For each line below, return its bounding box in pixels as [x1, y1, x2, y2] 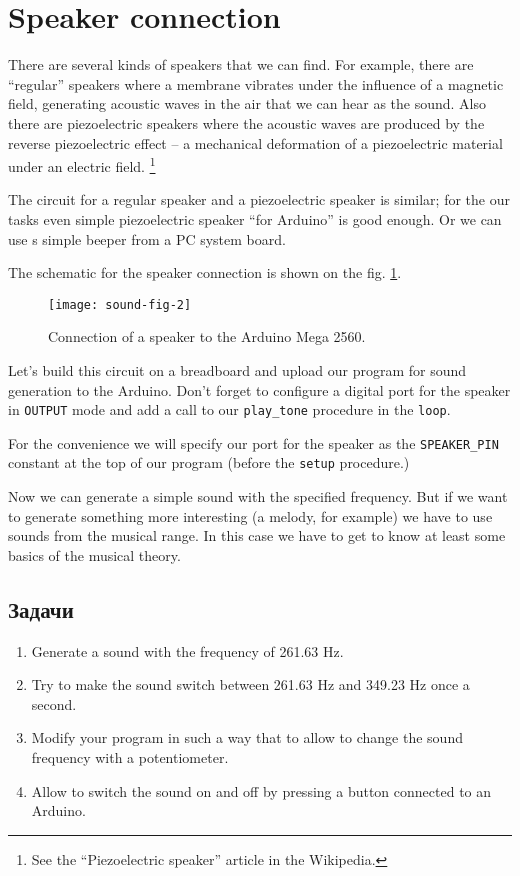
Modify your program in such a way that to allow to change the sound [31, 727, 463, 748]
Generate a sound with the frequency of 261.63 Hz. [31, 640, 344, 661]
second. [31, 693, 77, 714]
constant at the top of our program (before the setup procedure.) [8, 452, 410, 473]
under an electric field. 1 [8, 153, 156, 176]
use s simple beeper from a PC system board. [8, 228, 286, 249]
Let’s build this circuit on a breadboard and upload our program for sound [8, 359, 467, 380]
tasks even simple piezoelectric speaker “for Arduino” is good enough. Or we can [8, 208, 502, 229]
